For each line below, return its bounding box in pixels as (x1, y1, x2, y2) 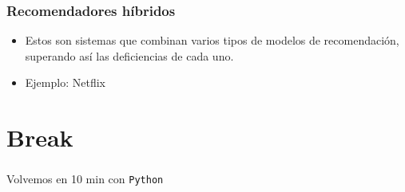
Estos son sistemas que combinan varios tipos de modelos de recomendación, (25, 32, 399, 49)
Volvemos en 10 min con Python (6, 170, 164, 187)
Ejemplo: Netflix (25, 74, 105, 91)
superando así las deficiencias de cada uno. (25, 47, 234, 64)
